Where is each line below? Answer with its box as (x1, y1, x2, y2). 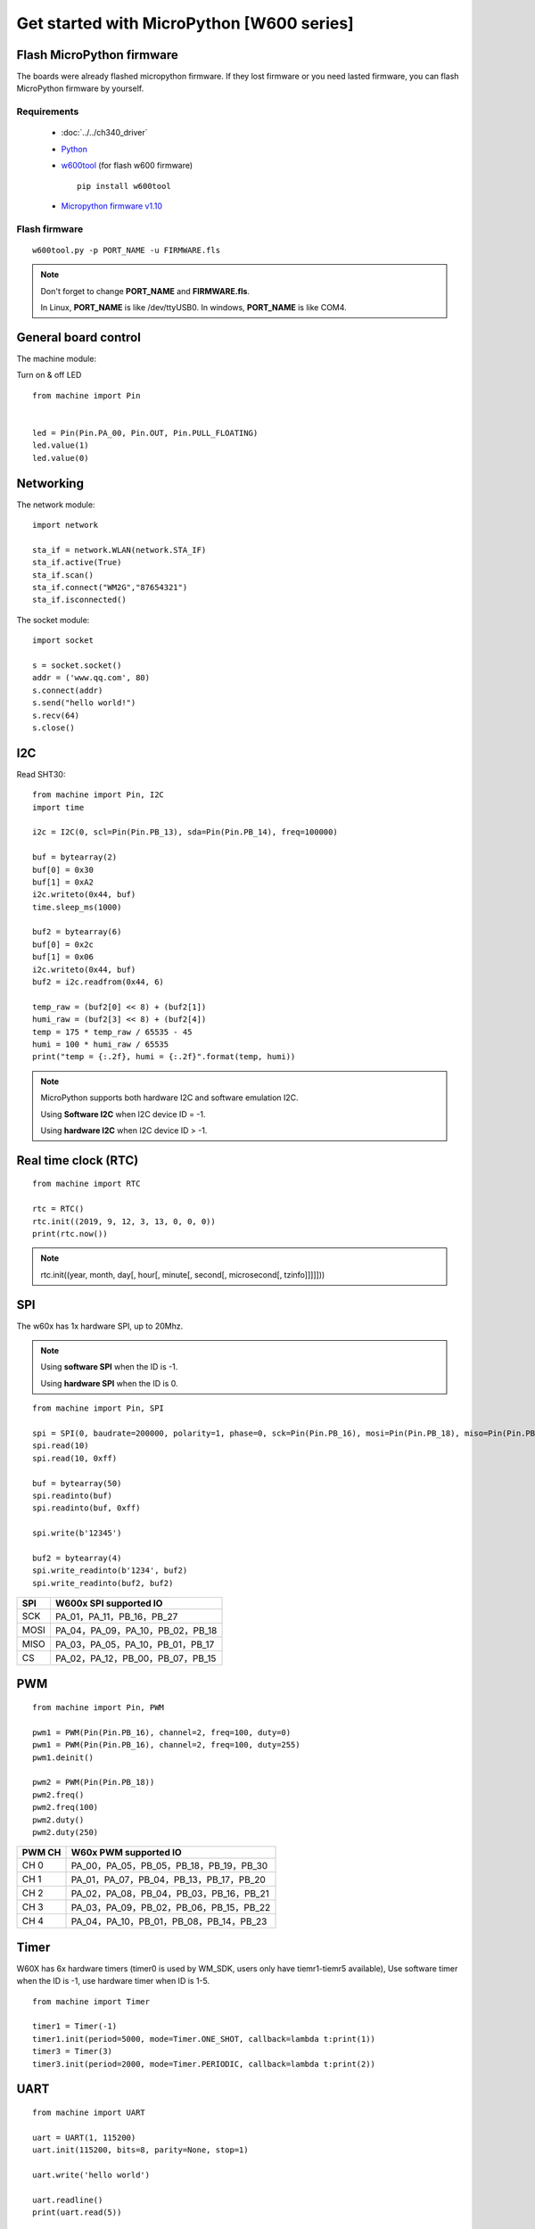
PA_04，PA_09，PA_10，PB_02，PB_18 (54, 1624, 218, 1637)
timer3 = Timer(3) (32, 2046, 113, 2057)
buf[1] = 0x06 (32, 952, 94, 962)
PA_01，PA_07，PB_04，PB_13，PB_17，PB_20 (70, 1873, 267, 1886)
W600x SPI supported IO (54, 1597, 163, 1609)
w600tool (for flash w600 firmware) (61, 160, 193, 171)
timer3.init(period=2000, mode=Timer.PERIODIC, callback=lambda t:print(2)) (32, 2059, 376, 2069)
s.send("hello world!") (32, 698, 136, 708)
